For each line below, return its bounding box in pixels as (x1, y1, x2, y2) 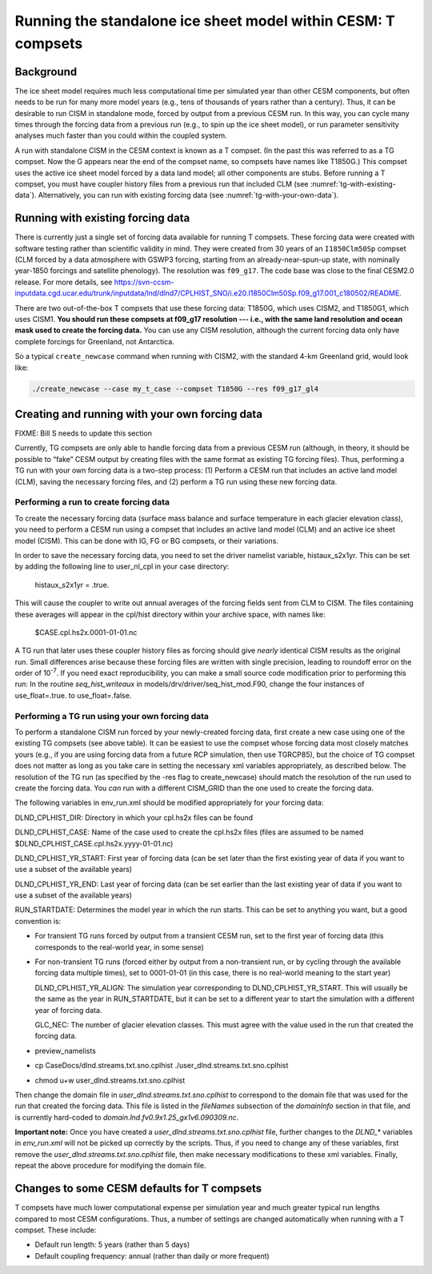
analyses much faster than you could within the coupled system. (14, 131, 227, 140)
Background (14, 65, 78, 78)
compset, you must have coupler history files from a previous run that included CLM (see (14, 179, 309, 188)
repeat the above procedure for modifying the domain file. (14, 1161, 206, 1171)
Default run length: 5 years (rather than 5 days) (34, 1240, 190, 1249)
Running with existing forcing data (14, 211, 190, 225)
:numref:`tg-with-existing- (310, 179, 396, 188)
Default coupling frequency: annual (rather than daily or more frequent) (34, 1251, 270, 1260)
